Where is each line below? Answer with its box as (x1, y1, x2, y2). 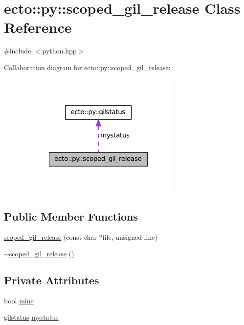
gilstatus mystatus (4, 312, 59, 322)
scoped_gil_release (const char (4, 232, 97, 242)
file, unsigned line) (102, 232, 157, 242)
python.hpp (42, 46, 77, 56)
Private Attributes (4, 272, 99, 287)
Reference (4, 17, 72, 37)
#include (4, 46, 31, 56)
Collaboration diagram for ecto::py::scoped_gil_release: (4, 62, 171, 72)
